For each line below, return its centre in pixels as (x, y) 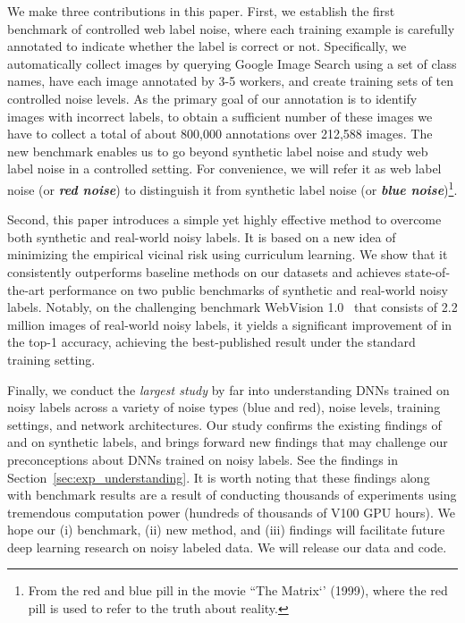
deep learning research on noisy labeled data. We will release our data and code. (227, 547)
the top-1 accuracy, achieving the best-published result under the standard (211, 342)
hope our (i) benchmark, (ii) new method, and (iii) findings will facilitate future (226, 530)
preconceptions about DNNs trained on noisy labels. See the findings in (203, 459)
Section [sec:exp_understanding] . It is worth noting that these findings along (219, 477)
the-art (26, 289)
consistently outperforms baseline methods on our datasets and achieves (204, 271)
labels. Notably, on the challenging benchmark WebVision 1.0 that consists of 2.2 (232, 307)
